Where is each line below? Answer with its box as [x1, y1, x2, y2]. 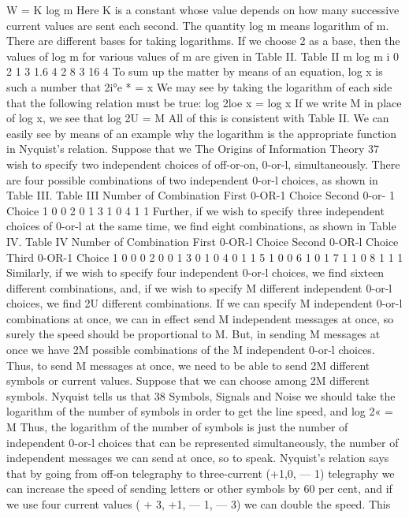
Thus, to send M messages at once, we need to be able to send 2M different [6, 356, 370, 373]
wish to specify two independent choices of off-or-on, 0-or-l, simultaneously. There [6, 155, 400, 172]
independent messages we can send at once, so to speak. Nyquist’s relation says [6, 449, 389, 466]
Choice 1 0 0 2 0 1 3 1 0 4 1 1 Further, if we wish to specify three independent [6, 202, 385, 218]
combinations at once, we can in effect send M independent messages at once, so [6, 310, 394, 326]
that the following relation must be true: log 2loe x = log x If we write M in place [6, 94, 402, 110]
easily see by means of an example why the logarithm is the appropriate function [6, 125, 397, 141]
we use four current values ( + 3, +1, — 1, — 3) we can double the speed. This [6, 496, 391, 512]
